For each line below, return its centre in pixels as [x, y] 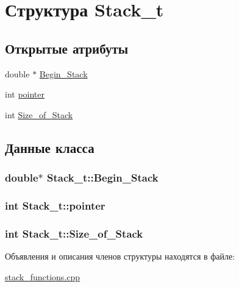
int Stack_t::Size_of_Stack [74, 233]
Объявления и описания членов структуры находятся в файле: [120, 256]
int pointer [25, 94]
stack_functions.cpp [43, 276]
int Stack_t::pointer [55, 205]
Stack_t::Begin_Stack [103, 178]
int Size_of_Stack [39, 114]
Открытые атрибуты [67, 48]
